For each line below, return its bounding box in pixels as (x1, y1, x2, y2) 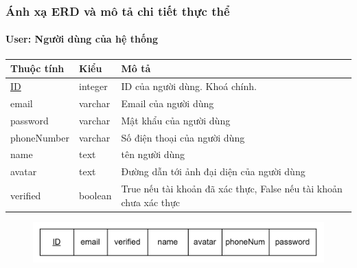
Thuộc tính (10, 61, 65, 76)
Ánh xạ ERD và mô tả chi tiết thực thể (5, 2, 230, 19)
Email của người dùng (121, 96, 214, 110)
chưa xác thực (121, 194, 181, 209)
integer (79, 78, 108, 93)
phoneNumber (10, 130, 70, 144)
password (10, 113, 49, 127)
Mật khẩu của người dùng (121, 113, 231, 127)
